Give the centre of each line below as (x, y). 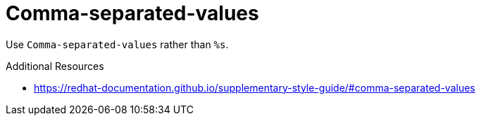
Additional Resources (55, 66)
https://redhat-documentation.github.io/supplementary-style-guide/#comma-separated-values (255, 87)
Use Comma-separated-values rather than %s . (117, 44)
